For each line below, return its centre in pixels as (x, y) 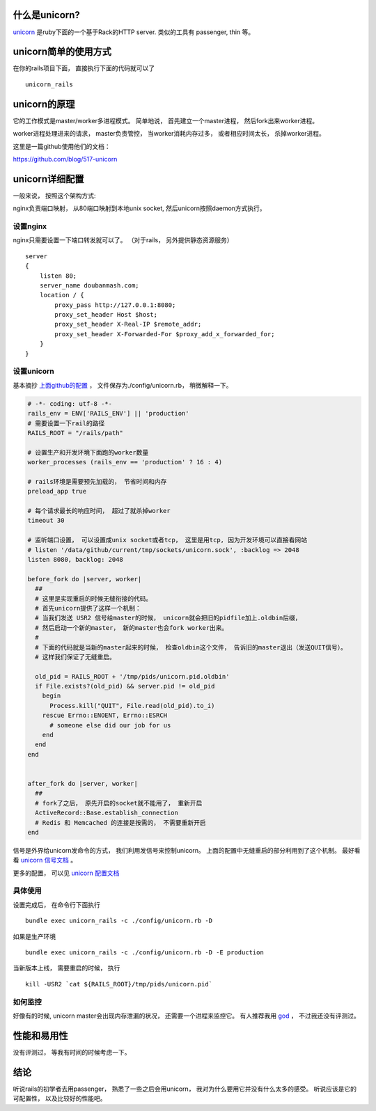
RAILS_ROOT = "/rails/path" (75, 433)
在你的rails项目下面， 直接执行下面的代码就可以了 (84, 68)
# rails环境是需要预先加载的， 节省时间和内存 (97, 481)
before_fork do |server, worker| (85, 579)
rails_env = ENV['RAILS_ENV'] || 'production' (108, 413)
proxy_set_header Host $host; (106, 315)
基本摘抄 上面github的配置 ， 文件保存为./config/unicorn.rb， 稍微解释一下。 (123, 385)
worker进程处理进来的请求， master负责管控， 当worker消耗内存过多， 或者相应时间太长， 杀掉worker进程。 (169, 134)
